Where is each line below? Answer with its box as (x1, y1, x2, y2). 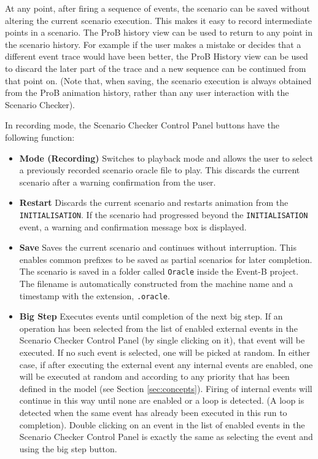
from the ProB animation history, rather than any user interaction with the (5, 86, 289, 99)
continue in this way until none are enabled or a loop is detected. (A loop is (19, 394, 304, 407)
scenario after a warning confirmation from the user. (19, 175, 216, 188)
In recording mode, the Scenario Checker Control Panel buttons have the (5, 119, 279, 131)
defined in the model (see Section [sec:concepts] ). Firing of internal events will (19, 382, 312, 394)
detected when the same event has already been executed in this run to (19, 406, 287, 418)
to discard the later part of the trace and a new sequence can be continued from (5, 61, 306, 74)
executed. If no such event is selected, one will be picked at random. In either (19, 346, 310, 359)
